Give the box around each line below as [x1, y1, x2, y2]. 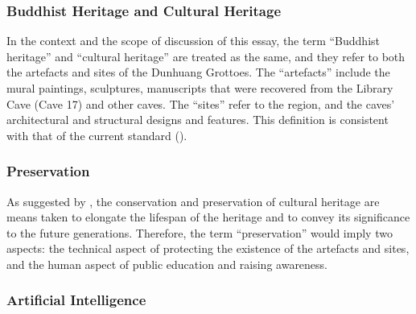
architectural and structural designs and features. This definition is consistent [6, 111, 389, 128]
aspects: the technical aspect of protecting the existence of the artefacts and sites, [6, 240, 410, 257]
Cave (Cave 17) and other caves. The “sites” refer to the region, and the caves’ [6, 95, 395, 112]
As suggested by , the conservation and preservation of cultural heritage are [6, 192, 380, 209]
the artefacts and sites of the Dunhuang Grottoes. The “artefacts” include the [6, 64, 390, 81]
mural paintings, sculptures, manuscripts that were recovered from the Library [6, 80, 393, 96]
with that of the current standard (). [6, 126, 187, 143]
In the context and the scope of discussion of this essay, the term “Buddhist [6, 32, 380, 49]
